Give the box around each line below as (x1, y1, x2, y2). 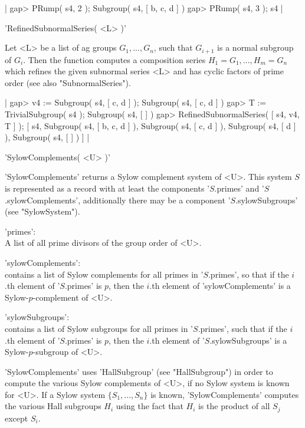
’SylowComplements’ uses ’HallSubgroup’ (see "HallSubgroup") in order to (5, 365, 273, 377)
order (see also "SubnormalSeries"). (5, 76, 131, 88)
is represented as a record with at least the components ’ (5, 182, 209, 194)
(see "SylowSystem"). (5, 205, 80, 218)
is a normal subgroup (217, 41, 294, 54)
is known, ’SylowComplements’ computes (150, 388, 299, 400)
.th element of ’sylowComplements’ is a (149, 279, 291, 292)
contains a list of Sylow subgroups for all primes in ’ (5, 322, 194, 334)
